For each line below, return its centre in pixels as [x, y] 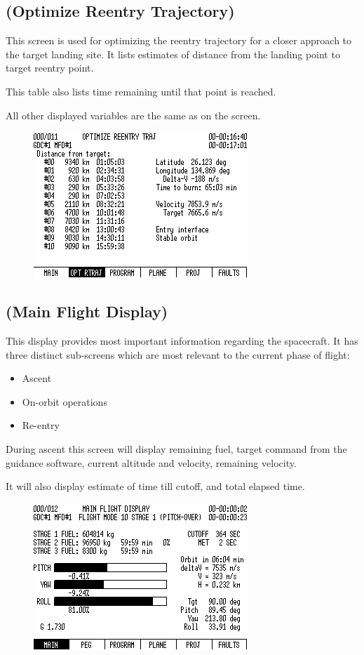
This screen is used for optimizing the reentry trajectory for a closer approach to [179, 40]
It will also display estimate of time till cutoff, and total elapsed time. [155, 486]
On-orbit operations [65, 401]
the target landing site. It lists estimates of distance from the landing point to [173, 54]
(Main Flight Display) [87, 311]
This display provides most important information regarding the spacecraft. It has [182, 340]
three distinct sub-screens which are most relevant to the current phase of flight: [178, 354]
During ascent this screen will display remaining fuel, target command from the [176, 448]
